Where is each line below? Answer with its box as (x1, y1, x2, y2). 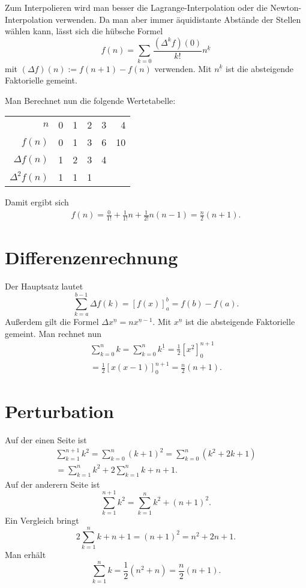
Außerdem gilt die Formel (5, 315, 99, 328)
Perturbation (5, 399, 114, 423)
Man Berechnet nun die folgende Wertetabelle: (5, 94, 176, 106)
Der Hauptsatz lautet (5, 280, 83, 292)
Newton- (270, 1, 302, 13)
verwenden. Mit (154, 62, 212, 74)
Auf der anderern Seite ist (5, 477, 100, 490)
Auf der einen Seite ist (5, 434, 87, 446)
